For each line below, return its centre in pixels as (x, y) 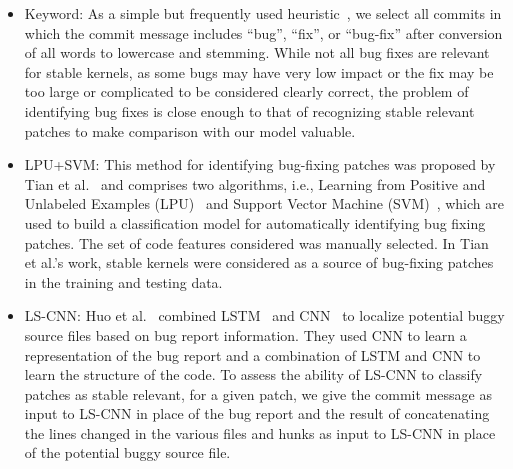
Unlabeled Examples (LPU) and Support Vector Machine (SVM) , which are (264, 203)
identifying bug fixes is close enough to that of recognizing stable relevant (249, 110)
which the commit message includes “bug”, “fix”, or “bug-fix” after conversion (263, 32)
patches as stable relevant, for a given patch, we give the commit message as (258, 393)
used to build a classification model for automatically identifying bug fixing (255, 222)
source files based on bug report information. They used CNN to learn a (245, 334)
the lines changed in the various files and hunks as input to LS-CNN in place (260, 432)
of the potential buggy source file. (127, 452)
